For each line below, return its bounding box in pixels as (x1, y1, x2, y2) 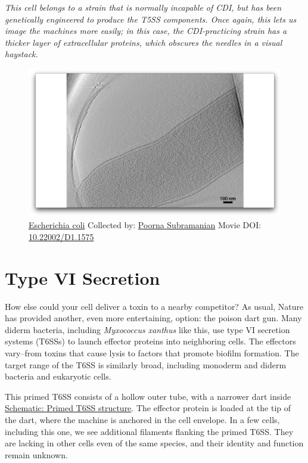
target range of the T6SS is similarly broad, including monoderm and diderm (5, 358, 287, 371)
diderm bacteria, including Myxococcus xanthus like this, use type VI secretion (5, 323, 290, 335)
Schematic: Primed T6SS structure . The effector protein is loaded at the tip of (5, 402, 291, 414)
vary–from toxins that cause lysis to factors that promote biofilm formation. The (5, 347, 299, 359)
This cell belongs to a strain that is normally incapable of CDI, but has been (5, 1, 282, 13)
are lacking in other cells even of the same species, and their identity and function (5, 437, 304, 449)
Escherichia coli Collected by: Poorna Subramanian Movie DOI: (29, 219, 262, 231)
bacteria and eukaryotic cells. (5, 370, 111, 383)
